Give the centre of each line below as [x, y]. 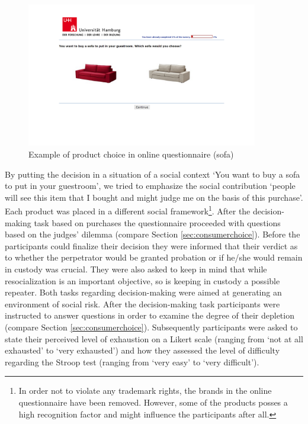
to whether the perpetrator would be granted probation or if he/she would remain [154, 257]
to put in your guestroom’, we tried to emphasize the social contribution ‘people [150, 186]
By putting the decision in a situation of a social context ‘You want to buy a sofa [153, 174]
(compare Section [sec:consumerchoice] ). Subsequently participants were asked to [151, 327]
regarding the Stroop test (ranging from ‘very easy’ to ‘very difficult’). [132, 362]
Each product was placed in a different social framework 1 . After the [128, 210]
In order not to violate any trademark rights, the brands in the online [145, 391]
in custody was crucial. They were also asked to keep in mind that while [136, 269]
